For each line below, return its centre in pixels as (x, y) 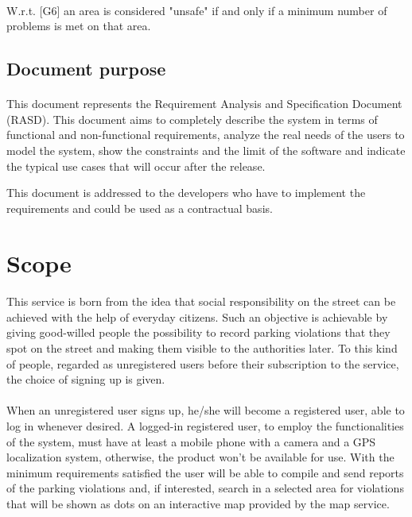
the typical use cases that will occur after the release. (136, 166)
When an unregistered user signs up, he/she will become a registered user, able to (206, 410)
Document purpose (86, 69)
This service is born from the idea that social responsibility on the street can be (201, 301)
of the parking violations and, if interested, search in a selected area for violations (205, 488)
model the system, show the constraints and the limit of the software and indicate (206, 150)
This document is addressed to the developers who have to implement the (186, 193)
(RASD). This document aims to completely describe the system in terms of (192, 119)
